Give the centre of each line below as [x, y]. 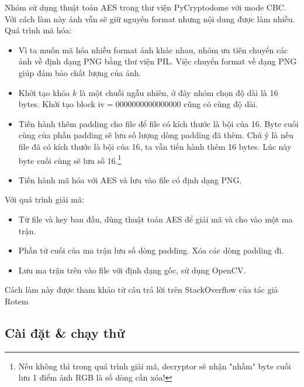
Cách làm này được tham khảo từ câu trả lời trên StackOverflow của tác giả [141, 290]
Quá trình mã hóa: [38, 30]
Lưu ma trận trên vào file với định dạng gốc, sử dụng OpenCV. [132, 270]
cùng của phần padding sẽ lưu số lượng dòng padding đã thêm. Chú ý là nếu [156, 135]
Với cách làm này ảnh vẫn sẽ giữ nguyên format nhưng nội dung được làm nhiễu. [150, 18]
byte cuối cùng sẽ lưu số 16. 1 [70, 159]
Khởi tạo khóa [44, 92]
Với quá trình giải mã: [44, 199]
